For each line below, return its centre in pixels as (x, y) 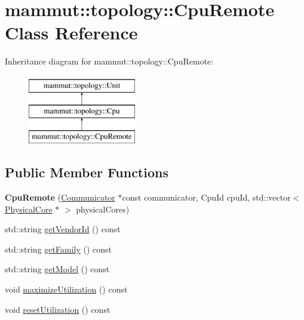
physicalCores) (103, 209)
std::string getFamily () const (58, 249)
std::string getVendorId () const (63, 229)
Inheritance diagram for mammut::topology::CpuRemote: (109, 61)
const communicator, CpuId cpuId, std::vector (206, 197)
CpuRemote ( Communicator (60, 197)
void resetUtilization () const (58, 309)
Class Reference (71, 33)
